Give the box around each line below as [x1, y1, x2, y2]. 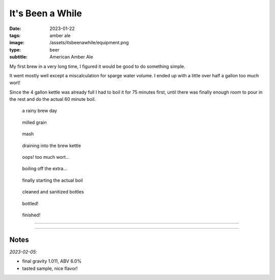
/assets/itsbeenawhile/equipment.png [49, 40, 129, 46]
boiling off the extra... [22, 165, 67, 172]
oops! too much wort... [22, 154, 70, 160]
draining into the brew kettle [22, 143, 81, 149]
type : [9, 46, 21, 53]
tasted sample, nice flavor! [22, 265, 78, 271]
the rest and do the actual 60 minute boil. [9, 96, 96, 102]
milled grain [22, 119, 47, 125]
